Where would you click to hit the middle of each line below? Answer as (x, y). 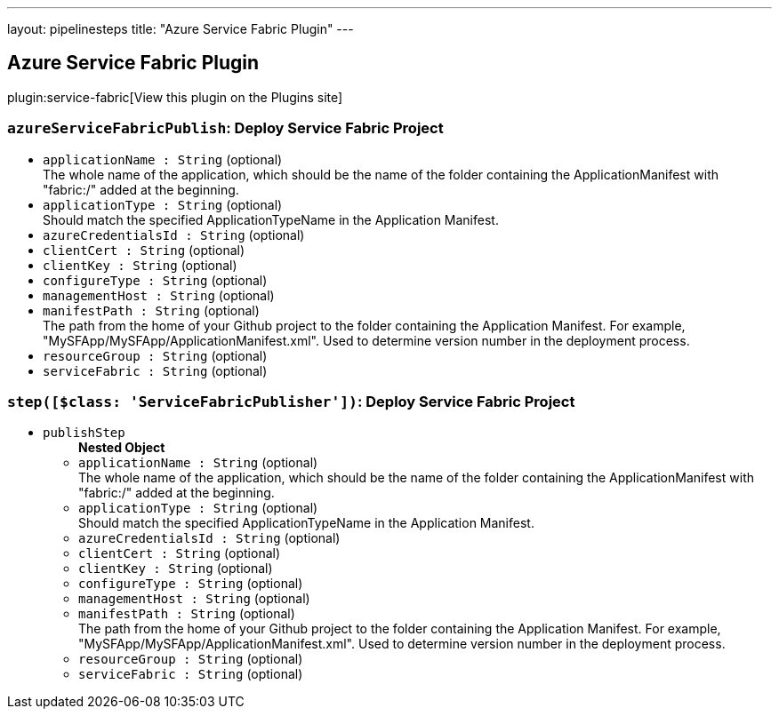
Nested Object (122, 448)
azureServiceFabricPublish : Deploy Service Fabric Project (225, 128)
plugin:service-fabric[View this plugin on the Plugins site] (175, 97)
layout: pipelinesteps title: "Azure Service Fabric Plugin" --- (181, 29)
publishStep (84, 433)
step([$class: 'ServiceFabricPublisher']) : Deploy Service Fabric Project (291, 401)
